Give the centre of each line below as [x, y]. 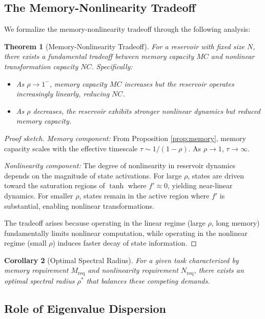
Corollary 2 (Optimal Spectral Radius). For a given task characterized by [121, 260]
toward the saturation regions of [55, 185]
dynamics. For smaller [39, 195]
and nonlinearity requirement [133, 270]
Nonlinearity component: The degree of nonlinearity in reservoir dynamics [120, 165]
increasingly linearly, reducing [63, 94]
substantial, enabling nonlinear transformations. [79, 205]
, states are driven [216, 175]
